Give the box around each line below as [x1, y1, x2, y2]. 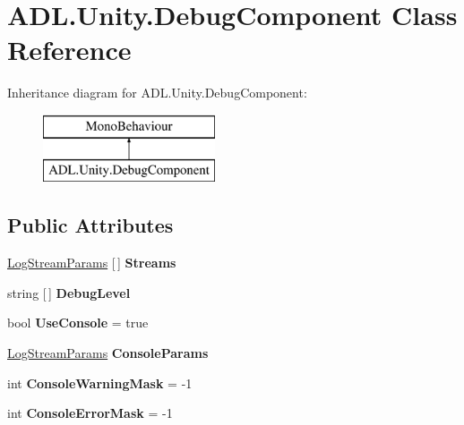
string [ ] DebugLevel [7, 283, 131, 302]
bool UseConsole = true [7, 313, 149, 332]
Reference [7, 31, 132, 68]
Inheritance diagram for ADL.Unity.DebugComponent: [7, 83, 307, 102]
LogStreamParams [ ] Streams [7, 253, 176, 272]
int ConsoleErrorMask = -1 [7, 404, 173, 422]
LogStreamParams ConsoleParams [7, 344, 209, 362]
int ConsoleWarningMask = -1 [7, 373, 193, 392]
